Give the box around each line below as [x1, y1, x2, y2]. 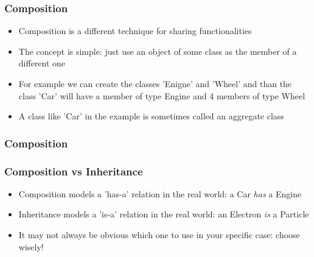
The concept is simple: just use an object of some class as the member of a [18, 44, 297, 57]
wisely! [18, 240, 44, 253]
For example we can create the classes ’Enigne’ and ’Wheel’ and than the [18, 77, 292, 90]
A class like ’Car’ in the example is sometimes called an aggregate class [18, 110, 284, 122]
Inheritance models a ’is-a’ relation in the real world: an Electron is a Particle [18, 208, 309, 220]
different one [18, 57, 66, 69]
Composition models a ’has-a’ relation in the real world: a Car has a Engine [18, 187, 302, 200]
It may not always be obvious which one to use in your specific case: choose [18, 228, 300, 241]
